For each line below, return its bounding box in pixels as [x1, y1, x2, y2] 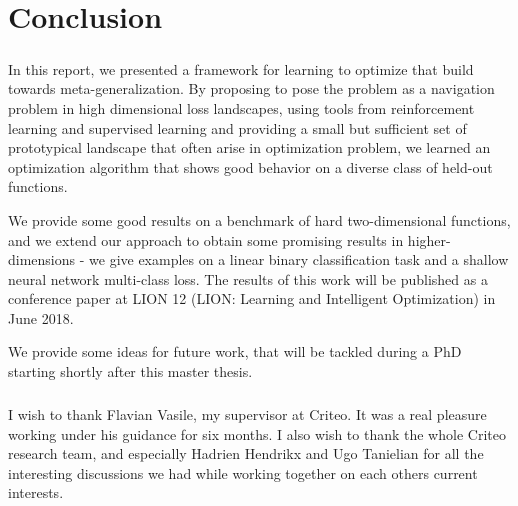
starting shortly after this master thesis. [8, 361, 253, 382]
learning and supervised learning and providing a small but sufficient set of [8, 117, 467, 138]
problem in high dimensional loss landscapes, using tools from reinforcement [8, 97, 475, 118]
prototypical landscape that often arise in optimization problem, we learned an [8, 137, 491, 158]
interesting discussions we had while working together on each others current [8, 462, 478, 483]
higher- [407, 229, 451, 250]
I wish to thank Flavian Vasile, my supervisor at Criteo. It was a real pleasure [8, 404, 487, 425]
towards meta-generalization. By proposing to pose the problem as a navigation [8, 78, 495, 99]
